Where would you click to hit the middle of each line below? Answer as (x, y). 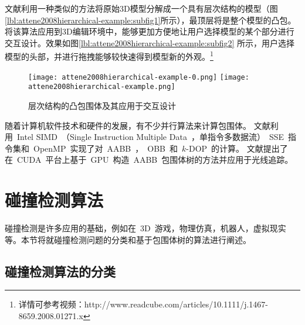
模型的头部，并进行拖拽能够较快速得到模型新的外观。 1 (109, 56)
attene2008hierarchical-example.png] (102, 87)
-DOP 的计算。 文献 (225, 148)
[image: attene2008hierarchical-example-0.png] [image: (139, 77)
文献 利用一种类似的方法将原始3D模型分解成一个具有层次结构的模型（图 (141, 8)
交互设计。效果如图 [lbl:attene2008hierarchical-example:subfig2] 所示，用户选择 (150, 42)
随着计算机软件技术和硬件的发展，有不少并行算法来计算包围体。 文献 (138, 125)
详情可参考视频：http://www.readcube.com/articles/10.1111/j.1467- (143, 304)
